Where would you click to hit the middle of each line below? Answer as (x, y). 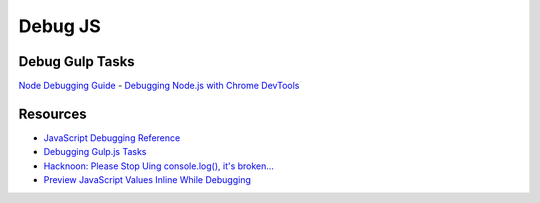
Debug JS (60, 26)
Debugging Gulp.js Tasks (95, 152)
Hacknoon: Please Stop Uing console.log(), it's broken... (159, 166)
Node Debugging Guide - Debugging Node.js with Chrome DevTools (159, 86)
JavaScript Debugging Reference (112, 137)
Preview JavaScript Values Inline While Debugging (147, 180)
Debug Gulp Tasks (76, 61)
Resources (52, 113)
